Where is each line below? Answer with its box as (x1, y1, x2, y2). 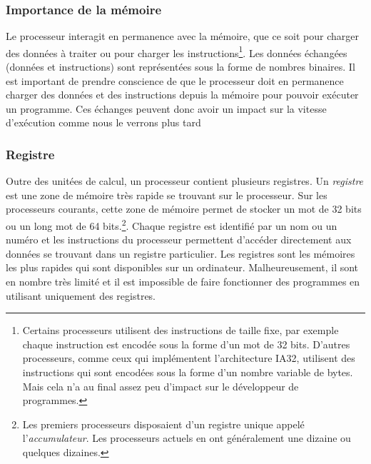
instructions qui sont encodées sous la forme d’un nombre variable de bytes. (22, 365, 353, 380)
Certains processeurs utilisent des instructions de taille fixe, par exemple (22, 323, 339, 338)
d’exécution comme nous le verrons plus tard (6, 115, 201, 130)
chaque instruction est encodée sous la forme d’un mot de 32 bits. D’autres (22, 336, 350, 351)
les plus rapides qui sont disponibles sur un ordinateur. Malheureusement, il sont (6, 260, 359, 275)
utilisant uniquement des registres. (6, 288, 156, 303)
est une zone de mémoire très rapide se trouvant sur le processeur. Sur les (6, 187, 327, 202)
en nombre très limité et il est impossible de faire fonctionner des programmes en (6, 274, 360, 289)
